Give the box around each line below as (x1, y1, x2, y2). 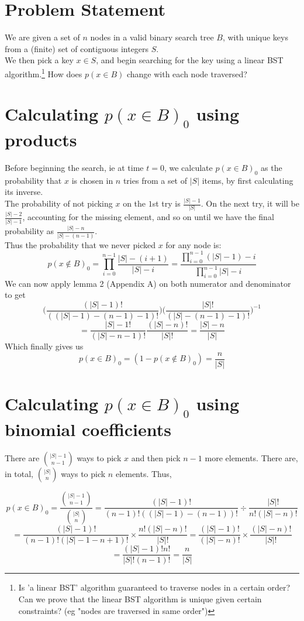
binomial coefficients (5, 417, 171, 441)
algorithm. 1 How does (5, 66, 82, 80)
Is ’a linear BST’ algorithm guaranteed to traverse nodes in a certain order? (18, 581, 291, 593)
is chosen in (71, 174, 113, 186)
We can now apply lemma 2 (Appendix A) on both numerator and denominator (5, 277, 291, 289)
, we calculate (164, 161, 213, 173)
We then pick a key (5, 54, 74, 66)
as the (261, 161, 282, 173)
